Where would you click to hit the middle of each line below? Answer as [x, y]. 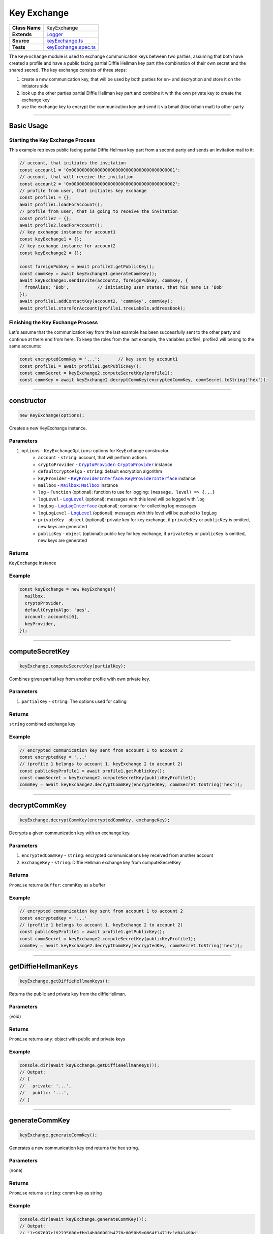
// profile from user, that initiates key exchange [83, 191]
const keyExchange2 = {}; [51, 253]
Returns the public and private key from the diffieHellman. [68, 994]
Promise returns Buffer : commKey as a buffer [57, 885]
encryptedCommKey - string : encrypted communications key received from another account [117, 855]
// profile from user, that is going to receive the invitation [99, 212]
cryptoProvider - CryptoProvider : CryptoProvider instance [105, 464]
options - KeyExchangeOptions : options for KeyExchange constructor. [95, 451]
